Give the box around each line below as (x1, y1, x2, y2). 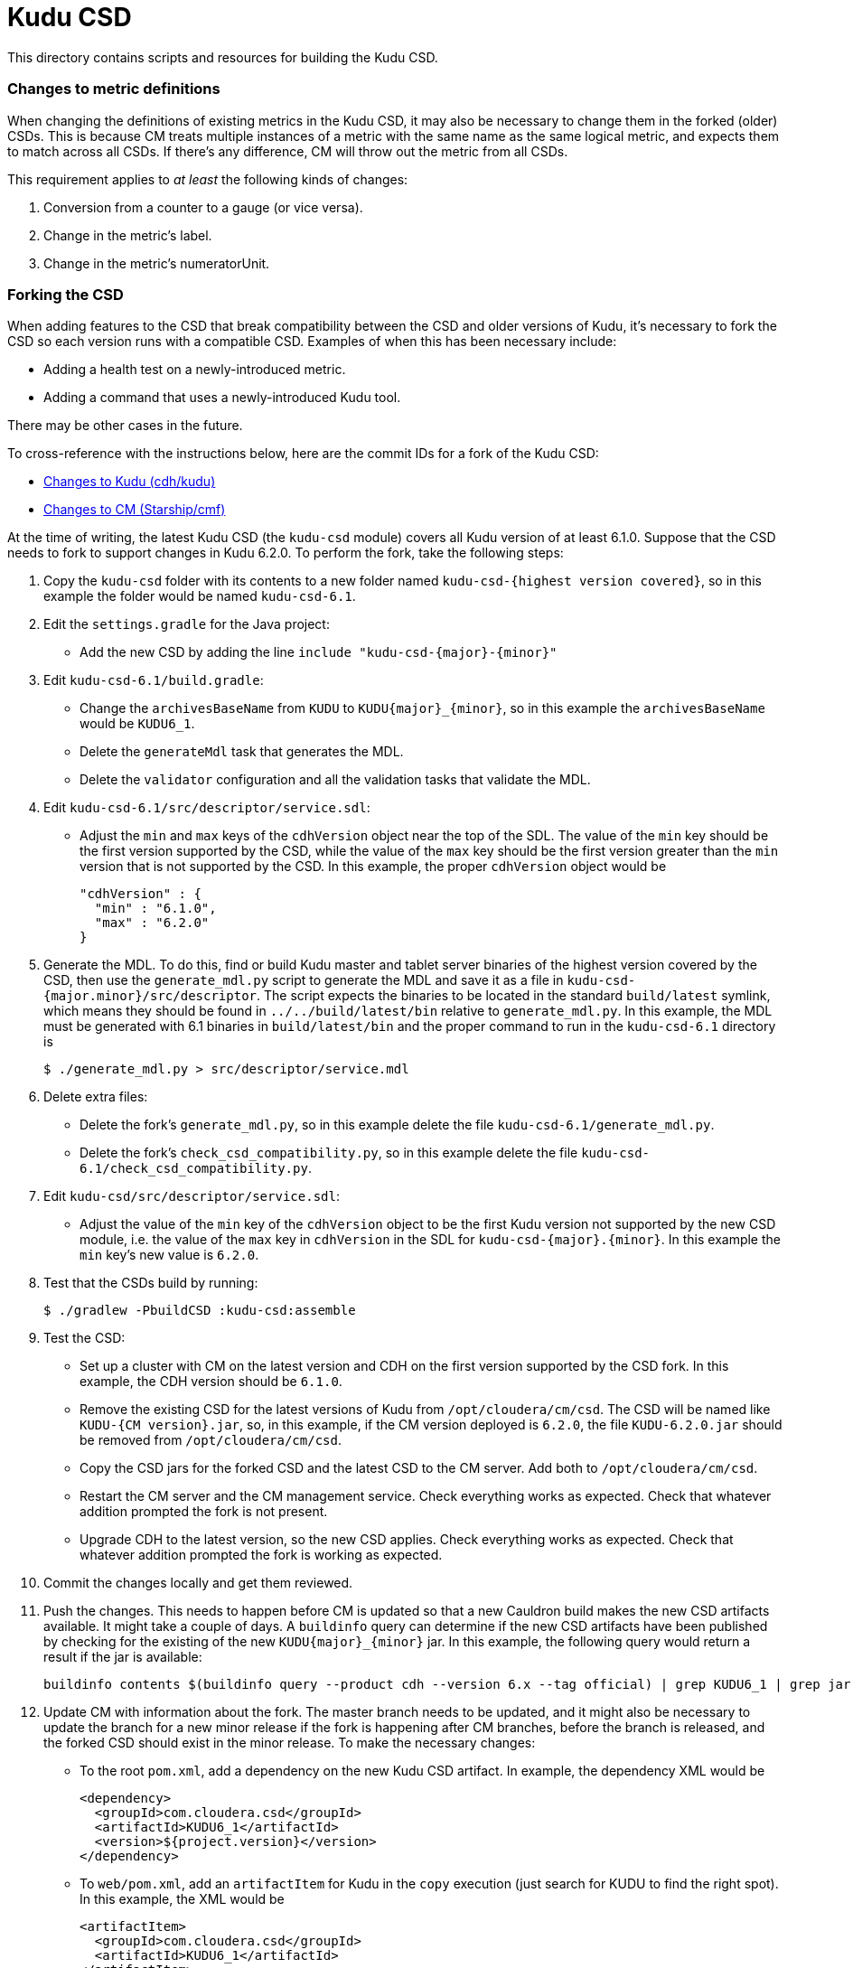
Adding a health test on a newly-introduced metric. (43, 361, 346, 378)
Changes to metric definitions (7, 80, 220, 98)
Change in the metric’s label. (43, 227, 212, 243)
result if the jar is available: (43, 1649, 202, 1665)
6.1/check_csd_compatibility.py (80, 1161, 308, 1176)
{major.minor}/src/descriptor (43, 989, 258, 1004)
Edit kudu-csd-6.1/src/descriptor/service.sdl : (43, 800, 370, 816)
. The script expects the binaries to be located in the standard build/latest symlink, (257, 988, 771, 1004)
